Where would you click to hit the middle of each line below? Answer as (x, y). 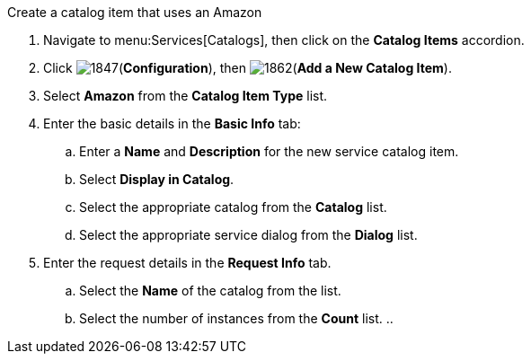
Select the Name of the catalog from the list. (210, 291)
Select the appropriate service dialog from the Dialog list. (248, 235)
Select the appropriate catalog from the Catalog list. (233, 207)
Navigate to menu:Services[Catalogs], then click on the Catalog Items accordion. (284, 40)
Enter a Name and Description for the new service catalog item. (269, 151)
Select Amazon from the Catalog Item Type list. (186, 96)
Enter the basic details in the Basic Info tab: (172, 123)
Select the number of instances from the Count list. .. (236, 318)
